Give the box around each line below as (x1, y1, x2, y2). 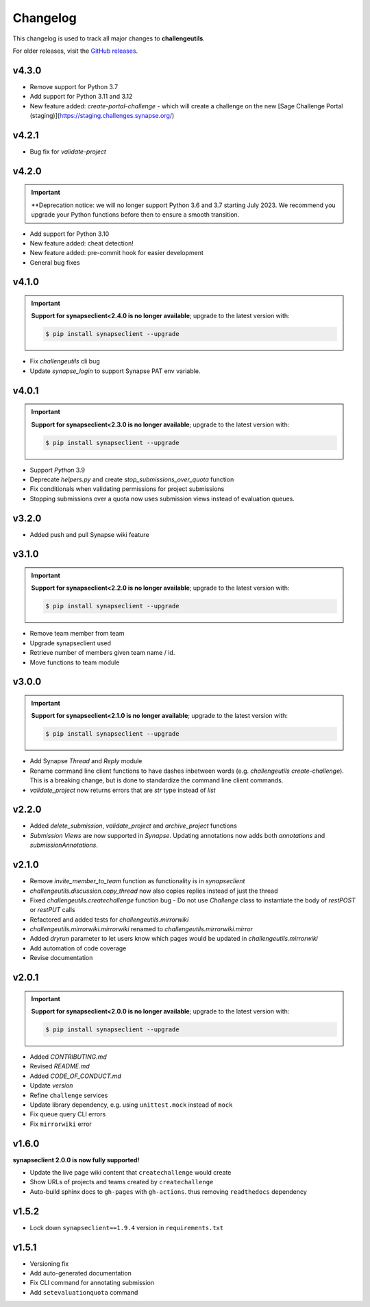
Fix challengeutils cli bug (29, 357, 101, 365)
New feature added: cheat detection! (29, 239, 134, 247)
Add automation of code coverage (29, 944, 127, 952)
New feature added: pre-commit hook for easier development (29, 249, 203, 257)
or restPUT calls (29, 906, 75, 914)
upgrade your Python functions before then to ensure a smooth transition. (31, 211, 240, 219)
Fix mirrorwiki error (29, 1120, 92, 1128)
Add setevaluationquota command (29, 1288, 138, 1296)
